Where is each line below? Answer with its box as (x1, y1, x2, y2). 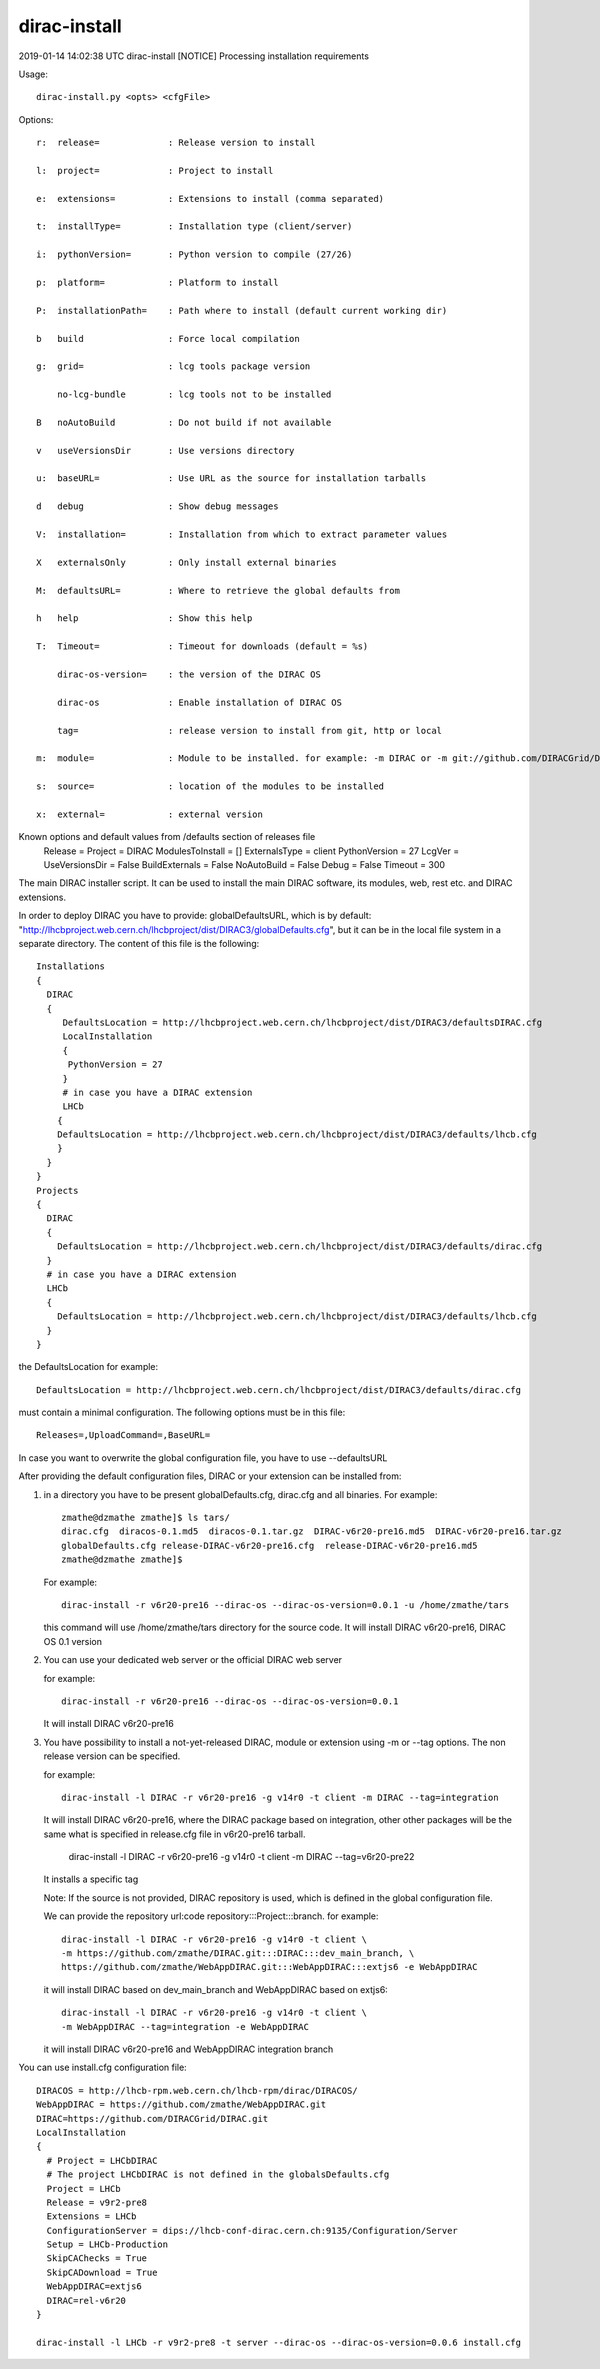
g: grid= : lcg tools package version (36, 361, 311, 372)
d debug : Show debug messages (36, 501, 279, 512)
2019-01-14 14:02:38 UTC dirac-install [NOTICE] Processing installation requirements (18, 50, 370, 62)
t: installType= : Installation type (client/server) (36, 221, 353, 232)
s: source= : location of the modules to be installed (36, 781, 385, 792)
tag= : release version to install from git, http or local (56, 725, 443, 736)
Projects (36, 1185, 79, 1196)
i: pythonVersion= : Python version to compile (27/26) (36, 249, 353, 260)
